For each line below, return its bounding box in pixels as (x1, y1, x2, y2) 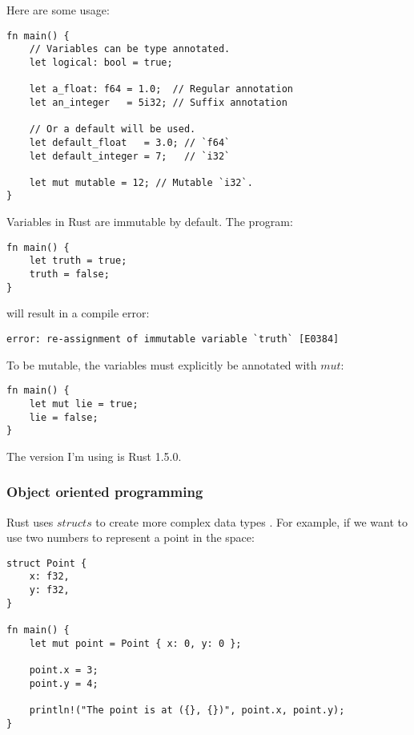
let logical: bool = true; (29, 56, 173, 68)
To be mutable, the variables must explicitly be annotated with (6, 356, 317, 373)
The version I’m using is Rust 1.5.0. (6, 447, 182, 464)
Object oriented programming (6, 482, 203, 502)
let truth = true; (29, 255, 127, 267)
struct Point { (6, 557, 87, 569)
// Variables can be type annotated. (29, 43, 231, 55)
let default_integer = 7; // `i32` (29, 150, 231, 162)
